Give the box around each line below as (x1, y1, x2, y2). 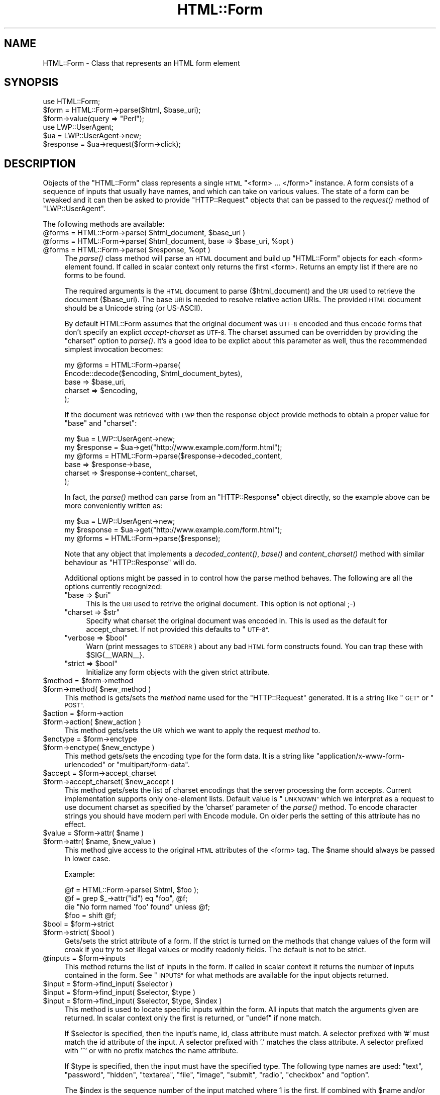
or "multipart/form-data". (107, 760, 190, 769)
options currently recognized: (64, 582, 162, 591)
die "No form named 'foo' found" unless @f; (64, 902, 210, 911)
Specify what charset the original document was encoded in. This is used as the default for (86, 616, 388, 625)
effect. (64, 820, 86, 829)
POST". (64, 702, 84, 709)
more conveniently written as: (64, 501, 163, 510)
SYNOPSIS (4, 76, 59, 89)
